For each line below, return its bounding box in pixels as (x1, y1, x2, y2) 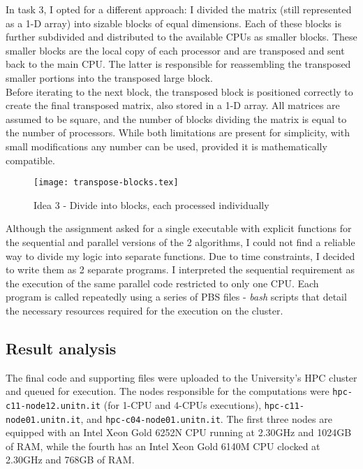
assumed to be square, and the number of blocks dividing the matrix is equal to (6, 111, 347, 126)
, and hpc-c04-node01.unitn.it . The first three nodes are (80, 411, 332, 426)
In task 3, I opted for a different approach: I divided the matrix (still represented (6, 2, 352, 16)
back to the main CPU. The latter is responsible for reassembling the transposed (6, 57, 351, 71)
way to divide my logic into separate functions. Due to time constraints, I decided (6, 248, 355, 263)
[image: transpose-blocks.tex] (34, 178, 179, 188)
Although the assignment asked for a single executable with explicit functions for (6, 221, 352, 236)
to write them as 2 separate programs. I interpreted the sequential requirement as (6, 262, 355, 277)
